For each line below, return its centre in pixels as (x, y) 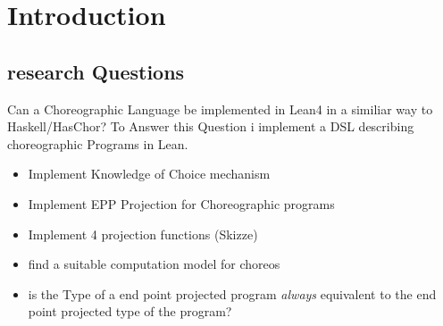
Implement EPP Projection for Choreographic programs (181, 203)
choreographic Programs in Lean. (98, 143)
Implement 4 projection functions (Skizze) (143, 234)
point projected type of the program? (130, 311)
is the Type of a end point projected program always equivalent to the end (232, 293)
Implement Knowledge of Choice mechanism (149, 174)
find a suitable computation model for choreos (154, 264)
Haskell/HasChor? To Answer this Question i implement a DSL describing (211, 126)
